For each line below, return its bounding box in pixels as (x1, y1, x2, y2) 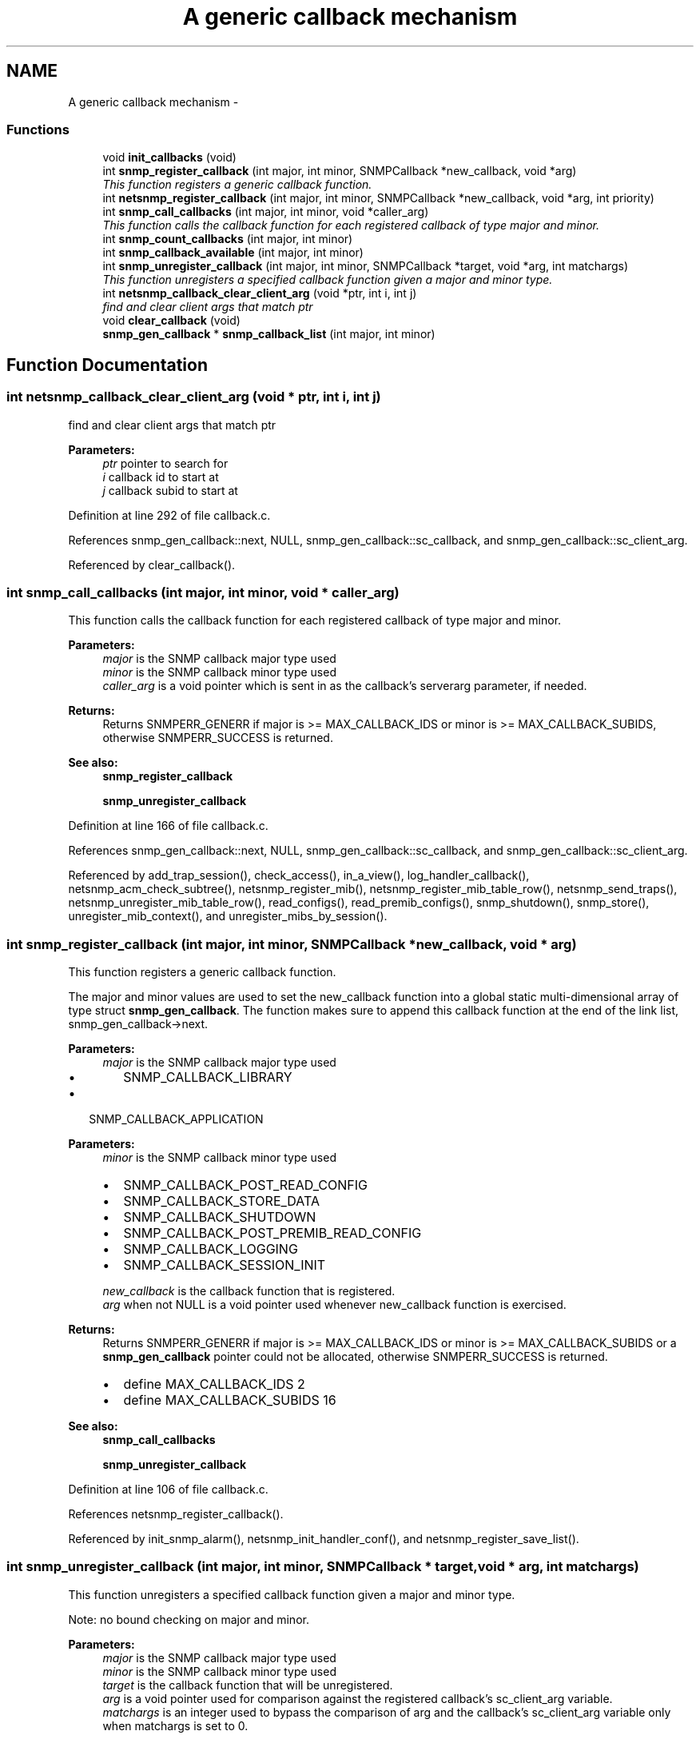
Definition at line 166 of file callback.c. (68, 819, 268, 833)
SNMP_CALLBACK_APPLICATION (89, 1112, 264, 1127)
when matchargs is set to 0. (102, 1718, 249, 1733)
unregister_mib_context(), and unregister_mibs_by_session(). (68, 909, 388, 923)
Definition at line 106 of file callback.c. (68, 1482, 268, 1497)
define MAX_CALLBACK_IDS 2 (123, 1376, 305, 1393)
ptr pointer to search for (102, 456, 229, 470)
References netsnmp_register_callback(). (68, 1507, 284, 1522)
